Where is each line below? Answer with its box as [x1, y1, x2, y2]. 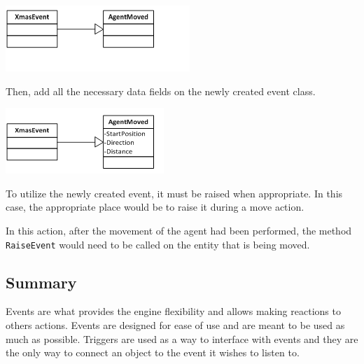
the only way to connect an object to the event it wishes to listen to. [6, 345, 300, 360]
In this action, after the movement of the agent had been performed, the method [6, 223, 352, 237]
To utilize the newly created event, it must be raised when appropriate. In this [6, 185, 343, 200]
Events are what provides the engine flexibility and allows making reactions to [6, 304, 341, 318]
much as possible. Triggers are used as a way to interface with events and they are [6, 331, 358, 346]
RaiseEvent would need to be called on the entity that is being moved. [6, 237, 310, 251]
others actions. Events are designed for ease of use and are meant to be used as [6, 318, 345, 332]
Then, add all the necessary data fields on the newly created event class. [6, 83, 316, 98]
